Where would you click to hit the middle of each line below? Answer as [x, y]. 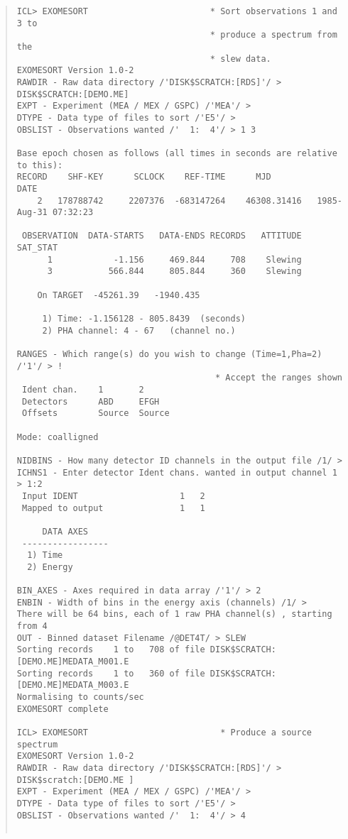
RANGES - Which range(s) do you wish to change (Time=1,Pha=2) [169, 355]
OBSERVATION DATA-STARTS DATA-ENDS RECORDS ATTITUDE [162, 236]
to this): [40, 165]
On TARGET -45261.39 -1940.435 [119, 295]
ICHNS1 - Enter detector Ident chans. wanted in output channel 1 [177, 472]
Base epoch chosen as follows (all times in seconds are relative [177, 153]
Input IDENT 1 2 [113, 496]
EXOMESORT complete [62, 709]
